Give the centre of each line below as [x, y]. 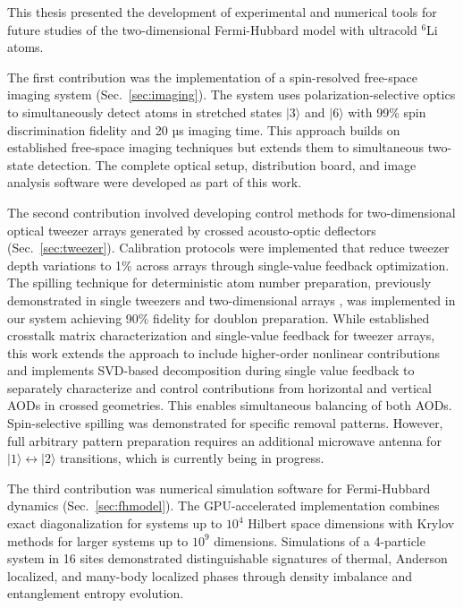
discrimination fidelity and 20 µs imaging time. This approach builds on [204, 129]
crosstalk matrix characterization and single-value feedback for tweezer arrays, [221, 335]
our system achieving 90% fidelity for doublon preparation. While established [219, 317]
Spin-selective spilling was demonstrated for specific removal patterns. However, [225, 423]
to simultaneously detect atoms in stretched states [145, 111]
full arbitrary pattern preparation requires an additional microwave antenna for [224, 440]
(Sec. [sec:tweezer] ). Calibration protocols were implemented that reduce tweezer [228, 248]
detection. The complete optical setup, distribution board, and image [227, 164]
